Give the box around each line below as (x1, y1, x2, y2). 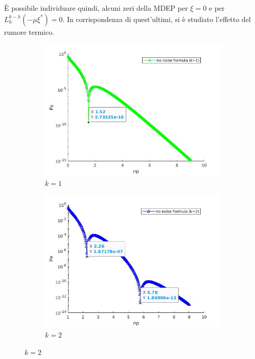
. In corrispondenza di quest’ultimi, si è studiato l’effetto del (62, 13, 251, 24)
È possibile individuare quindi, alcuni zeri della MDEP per (4, 3, 188, 13)
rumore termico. (4, 26, 55, 37)
